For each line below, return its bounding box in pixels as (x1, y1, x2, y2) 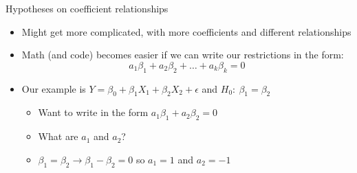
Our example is (21, 81, 86, 95)
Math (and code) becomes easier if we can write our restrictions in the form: (21, 47, 344, 62)
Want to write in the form (38, 105, 149, 119)
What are (38, 129, 78, 143)
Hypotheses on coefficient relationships (6, 1, 169, 15)
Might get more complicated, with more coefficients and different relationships (21, 24, 351, 38)
